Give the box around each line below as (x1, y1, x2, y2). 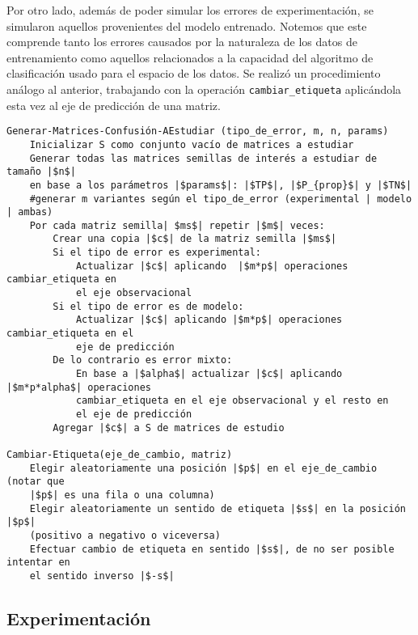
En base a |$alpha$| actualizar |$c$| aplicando (75, 368, 343, 380)
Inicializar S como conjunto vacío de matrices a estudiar (29, 138, 354, 150)
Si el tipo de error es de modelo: (53, 300, 244, 312)
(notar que (6, 476, 65, 488)
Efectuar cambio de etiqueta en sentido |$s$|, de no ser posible (29, 543, 395, 555)
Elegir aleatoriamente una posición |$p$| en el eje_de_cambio (29, 462, 378, 474)
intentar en (6, 557, 70, 569)
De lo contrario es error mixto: (53, 354, 233, 366)
